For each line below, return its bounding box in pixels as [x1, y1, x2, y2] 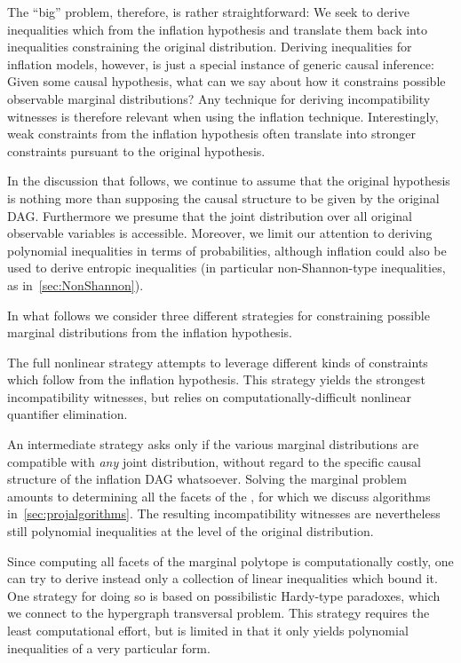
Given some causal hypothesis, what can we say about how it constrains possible [7, 72, 446, 91]
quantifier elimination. [7, 405, 128, 423]
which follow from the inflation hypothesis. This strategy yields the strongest [7, 370, 425, 389]
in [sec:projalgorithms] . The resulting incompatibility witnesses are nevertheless [7, 504, 441, 523]
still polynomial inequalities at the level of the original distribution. [7, 522, 374, 541]
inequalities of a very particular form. [7, 638, 211, 657]
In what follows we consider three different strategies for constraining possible [7, 305, 430, 324]
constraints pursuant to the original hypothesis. [7, 141, 266, 160]
